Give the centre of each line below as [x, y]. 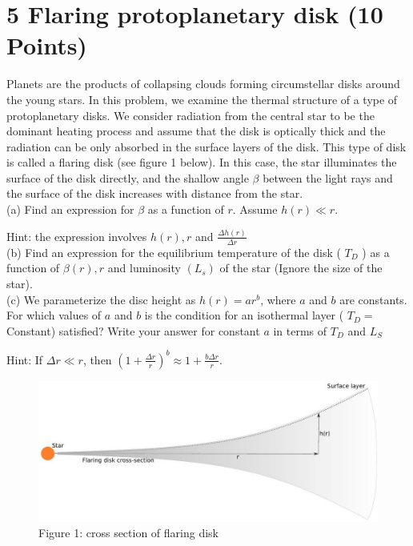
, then [97, 359]
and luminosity [144, 268]
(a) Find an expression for [70, 209]
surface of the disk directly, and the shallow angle [128, 177]
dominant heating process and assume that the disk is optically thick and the [196, 131]
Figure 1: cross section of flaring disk [129, 533]
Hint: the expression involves [77, 236]
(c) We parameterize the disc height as [101, 299]
